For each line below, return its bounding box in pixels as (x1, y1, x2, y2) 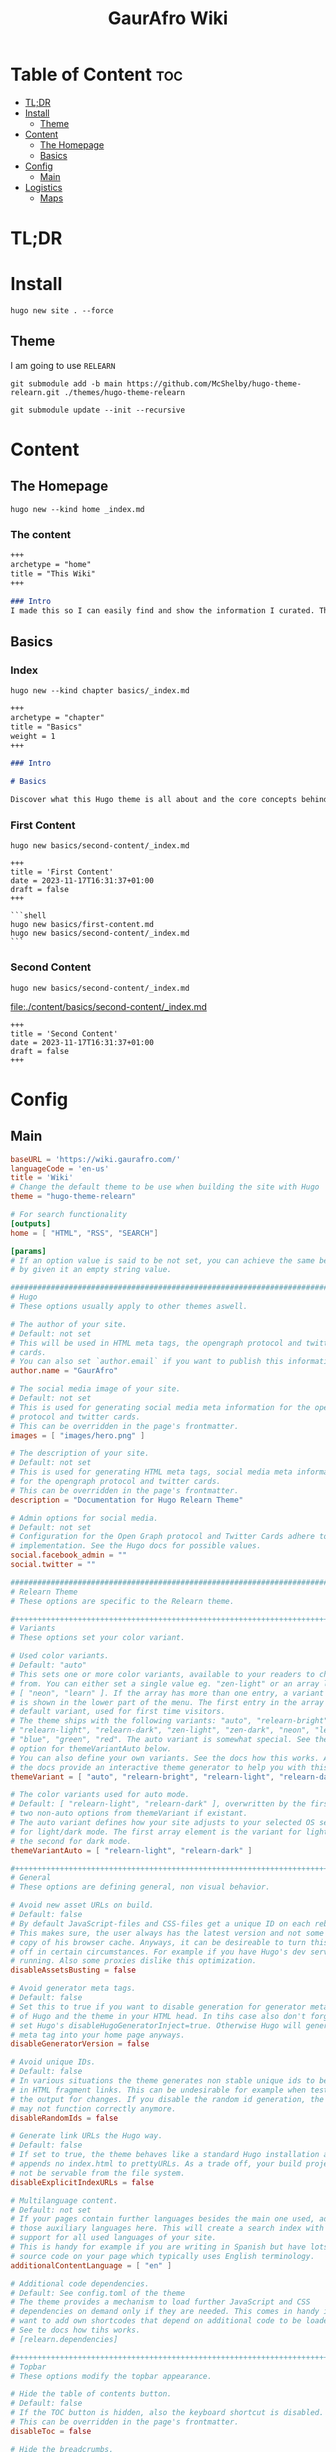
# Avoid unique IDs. (10, 2057, 97, 2067)
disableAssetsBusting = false (10, 1965, 137, 1976)
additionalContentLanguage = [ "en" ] (10, 2260, 172, 2271)
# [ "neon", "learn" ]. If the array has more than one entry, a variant (10, 1688, 325, 1698)
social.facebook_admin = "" (10, 1550, 128, 1561)
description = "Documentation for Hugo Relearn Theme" (10, 1495, 244, 1505)
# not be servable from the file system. (10, 2168, 186, 2178)
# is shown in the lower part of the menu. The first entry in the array (10, 1697, 325, 1707)
